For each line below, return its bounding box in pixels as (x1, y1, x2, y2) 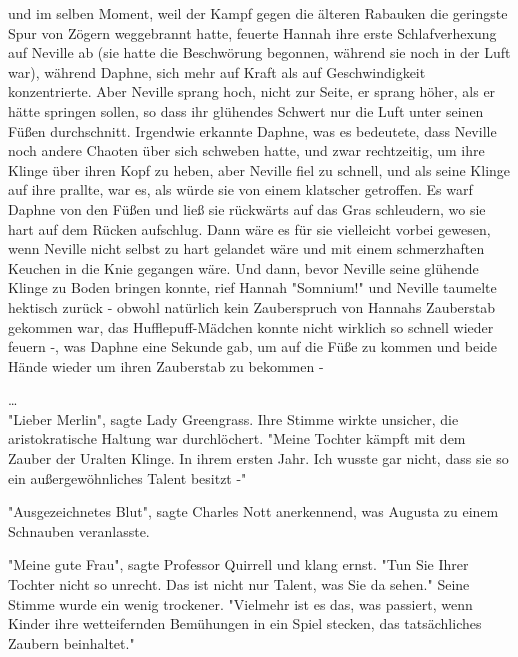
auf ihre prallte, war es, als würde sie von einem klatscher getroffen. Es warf (8, 179, 473, 200)
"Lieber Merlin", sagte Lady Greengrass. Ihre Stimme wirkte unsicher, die (8, 408, 459, 429)
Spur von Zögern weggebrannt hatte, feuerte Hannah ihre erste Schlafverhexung (8, 22, 497, 43)
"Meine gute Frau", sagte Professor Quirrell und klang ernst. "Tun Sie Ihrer (8, 554, 469, 575)
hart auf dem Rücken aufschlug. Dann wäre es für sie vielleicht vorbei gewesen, (8, 218, 491, 239)
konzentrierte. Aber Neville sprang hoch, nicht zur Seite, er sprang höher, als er (8, 81, 496, 102)
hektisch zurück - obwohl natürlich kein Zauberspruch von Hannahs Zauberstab (8, 296, 496, 317)
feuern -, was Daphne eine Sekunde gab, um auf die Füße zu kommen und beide (8, 336, 498, 357)
